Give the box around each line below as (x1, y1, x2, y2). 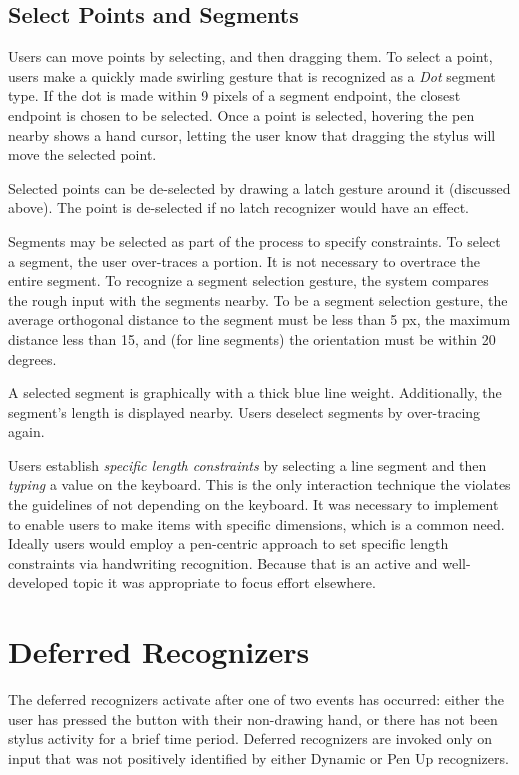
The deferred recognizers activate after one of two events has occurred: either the (8, 689, 504, 710)
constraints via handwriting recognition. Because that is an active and (8, 552, 438, 573)
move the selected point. (8, 144, 157, 165)
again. (8, 421, 45, 442)
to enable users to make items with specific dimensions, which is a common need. (8, 513, 505, 534)
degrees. (8, 348, 57, 369)
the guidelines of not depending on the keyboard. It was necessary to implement (8, 494, 499, 515)
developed (8, 572, 69, 593)
